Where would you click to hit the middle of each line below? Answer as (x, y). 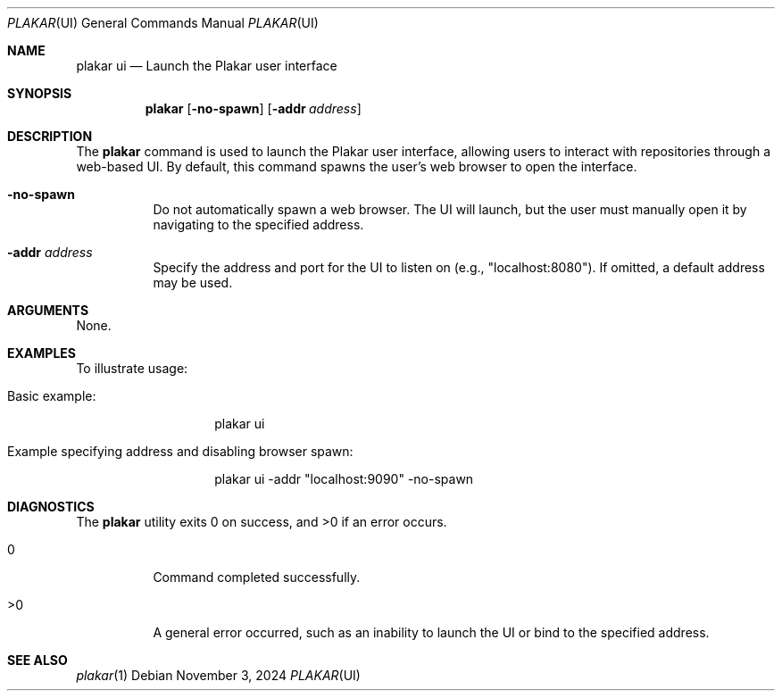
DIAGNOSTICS (51, 507)
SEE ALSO (37, 660)
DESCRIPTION (50, 136)
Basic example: (52, 396)
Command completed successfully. (257, 577)
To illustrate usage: (132, 368)
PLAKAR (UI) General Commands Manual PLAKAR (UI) (163, 23)
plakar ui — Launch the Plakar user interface (207, 66)
